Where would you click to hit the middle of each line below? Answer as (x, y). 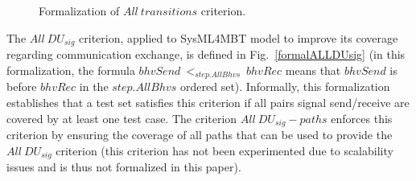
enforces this (362, 118)
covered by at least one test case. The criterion (122, 118)
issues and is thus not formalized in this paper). (124, 167)
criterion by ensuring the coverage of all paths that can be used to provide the (200, 135)
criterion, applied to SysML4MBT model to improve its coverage (239, 37)
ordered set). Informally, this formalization (285, 86)
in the (94, 86)
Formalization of (79, 10)
